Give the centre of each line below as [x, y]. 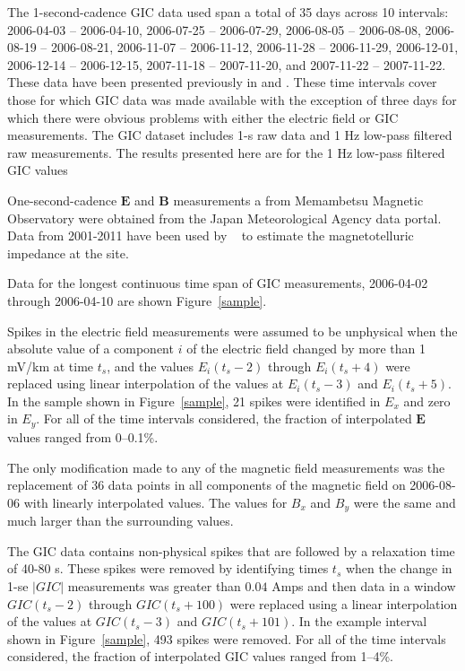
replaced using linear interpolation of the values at [146, 383]
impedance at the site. [68, 253]
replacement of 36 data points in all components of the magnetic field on [207, 485]
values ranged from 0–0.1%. [83, 436]
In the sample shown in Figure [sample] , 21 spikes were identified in [194, 401]
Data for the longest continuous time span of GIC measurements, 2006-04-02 [218, 283]
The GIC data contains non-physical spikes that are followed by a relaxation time [231, 550]
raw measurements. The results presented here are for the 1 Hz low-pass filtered [226, 152]
